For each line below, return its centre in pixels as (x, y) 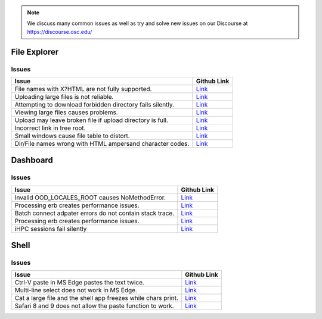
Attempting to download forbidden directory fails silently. (95, 104)
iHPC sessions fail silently (51, 229)
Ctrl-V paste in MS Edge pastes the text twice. (79, 283)
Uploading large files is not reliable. (64, 96)
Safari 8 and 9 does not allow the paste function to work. (94, 306)
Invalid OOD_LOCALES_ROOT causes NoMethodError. (90, 198)
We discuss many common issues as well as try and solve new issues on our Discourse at (137, 23)
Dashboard (32, 160)
